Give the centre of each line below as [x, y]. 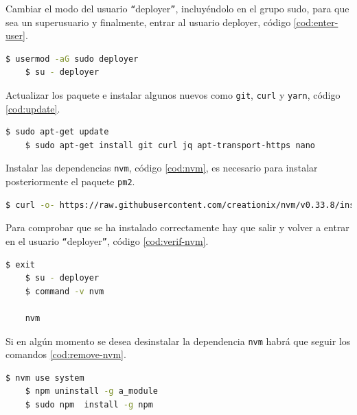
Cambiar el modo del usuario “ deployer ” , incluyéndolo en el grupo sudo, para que [177, 8]
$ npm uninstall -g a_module [91, 391]
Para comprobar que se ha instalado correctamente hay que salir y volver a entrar [177, 227]
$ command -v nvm [65, 291]
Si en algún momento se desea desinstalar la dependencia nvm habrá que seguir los [178, 341]
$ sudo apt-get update [57, 132]
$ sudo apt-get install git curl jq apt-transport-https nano [170, 145]
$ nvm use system [45, 378]
